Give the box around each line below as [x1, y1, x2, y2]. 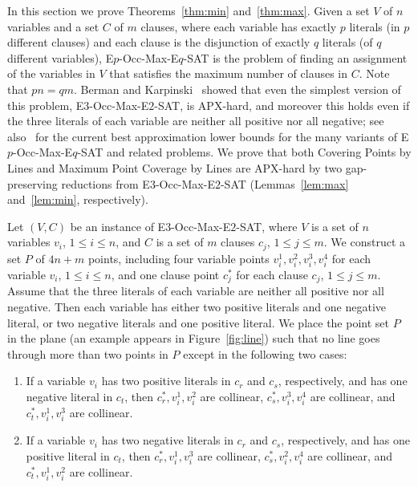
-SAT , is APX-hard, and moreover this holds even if [154, 96, 410, 113]
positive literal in [26, 447, 110, 464]
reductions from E [61, 175, 150, 192]
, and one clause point [111, 266, 220, 282]
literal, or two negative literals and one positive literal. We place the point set [7, 314, 389, 331]
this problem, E [7, 96, 84, 113]
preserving [7, 175, 58, 192]
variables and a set [7, 18, 99, 34]
